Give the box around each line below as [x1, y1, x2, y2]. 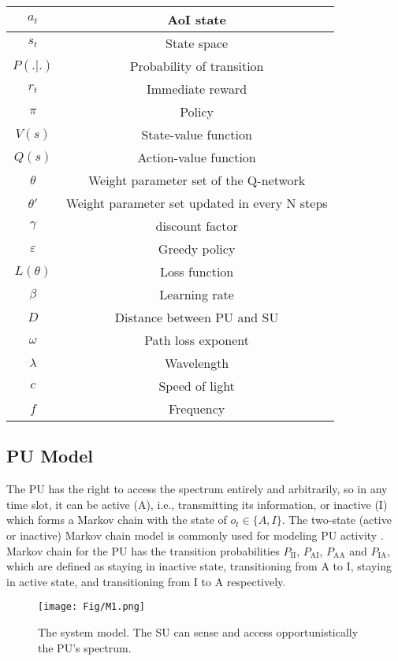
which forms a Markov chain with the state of [6, 511, 227, 528]
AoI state [167, 10, 226, 28]
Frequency [168, 399, 225, 418]
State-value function [141, 125, 252, 143]
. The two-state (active [281, 511, 392, 528]
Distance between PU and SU [114, 308, 279, 326]
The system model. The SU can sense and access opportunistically [38, 624, 359, 641]
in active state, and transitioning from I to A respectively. [6, 573, 286, 589]
